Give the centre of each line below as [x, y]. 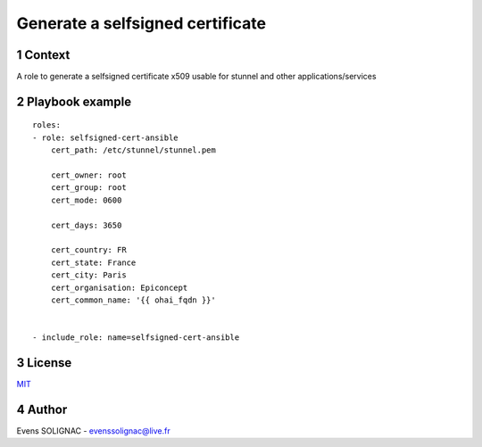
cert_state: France [93, 262]
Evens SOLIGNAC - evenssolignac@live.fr [93, 430]
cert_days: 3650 [86, 225]
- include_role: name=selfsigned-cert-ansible [136, 338]
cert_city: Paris [88, 275]
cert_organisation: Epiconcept [119, 287]
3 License [44, 363]
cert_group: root [88, 188]
